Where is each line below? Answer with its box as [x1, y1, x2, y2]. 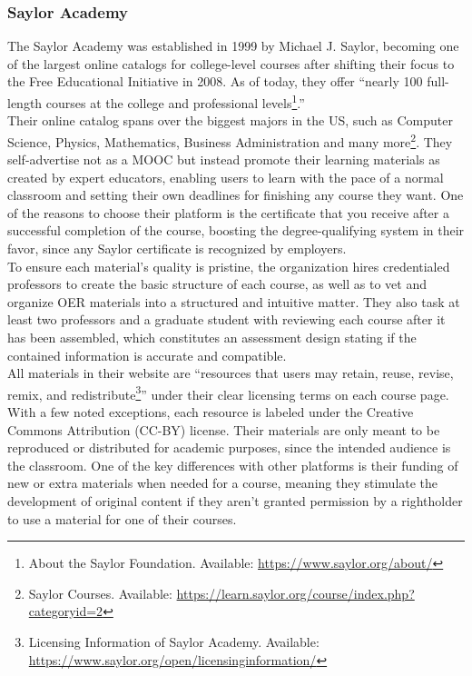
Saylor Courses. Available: [28, 583, 172, 602]
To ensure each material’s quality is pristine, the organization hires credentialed [7, 256, 450, 275]
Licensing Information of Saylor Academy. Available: [28, 632, 320, 651]
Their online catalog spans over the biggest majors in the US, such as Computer [7, 111, 453, 130]
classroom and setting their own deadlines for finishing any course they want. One [7, 185, 464, 204]
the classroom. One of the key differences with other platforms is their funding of [7, 455, 458, 474]
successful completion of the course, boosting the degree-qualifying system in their [7, 221, 465, 240]
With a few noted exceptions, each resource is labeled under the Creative [7, 403, 414, 422]
